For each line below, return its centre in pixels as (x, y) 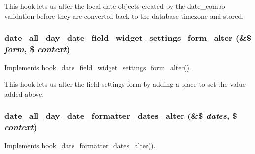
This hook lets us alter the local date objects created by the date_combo (115, 6)
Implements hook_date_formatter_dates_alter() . (80, 145)
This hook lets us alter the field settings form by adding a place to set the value (125, 84)
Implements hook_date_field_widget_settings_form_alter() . (98, 67)
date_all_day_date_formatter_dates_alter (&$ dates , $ (121, 116)
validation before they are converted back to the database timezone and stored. (124, 16)
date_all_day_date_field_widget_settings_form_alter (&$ (128, 38)
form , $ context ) (37, 49)
